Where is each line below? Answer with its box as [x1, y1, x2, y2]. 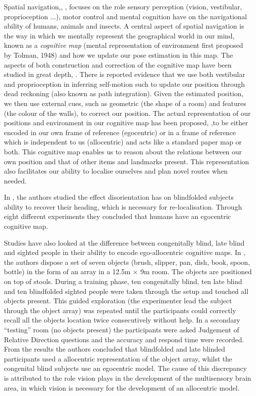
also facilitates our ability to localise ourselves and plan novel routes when [4, 166, 228, 176]
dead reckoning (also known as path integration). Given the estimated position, [4, 88, 244, 99]
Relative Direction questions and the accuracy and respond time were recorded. [4, 334, 244, 344]
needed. [4, 175, 27, 185]
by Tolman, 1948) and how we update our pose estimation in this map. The [4, 49, 233, 60]
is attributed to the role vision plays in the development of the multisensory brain [4, 372, 252, 383]
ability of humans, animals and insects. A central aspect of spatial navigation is [4, 21, 244, 31]
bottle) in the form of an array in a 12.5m [4, 266, 131, 277]
